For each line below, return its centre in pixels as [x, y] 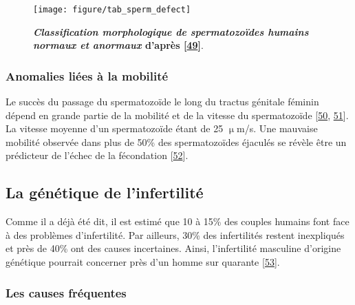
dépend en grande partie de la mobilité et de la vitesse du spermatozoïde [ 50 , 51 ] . [177, 115]
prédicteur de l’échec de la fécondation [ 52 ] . [97, 155]
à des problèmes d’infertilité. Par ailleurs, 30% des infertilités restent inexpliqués [175, 234]
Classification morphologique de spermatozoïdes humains [171, 31]
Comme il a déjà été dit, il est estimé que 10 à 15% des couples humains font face [177, 221]
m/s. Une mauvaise [277, 128]
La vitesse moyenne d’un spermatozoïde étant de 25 [115, 128]
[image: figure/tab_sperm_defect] [112, 10]
